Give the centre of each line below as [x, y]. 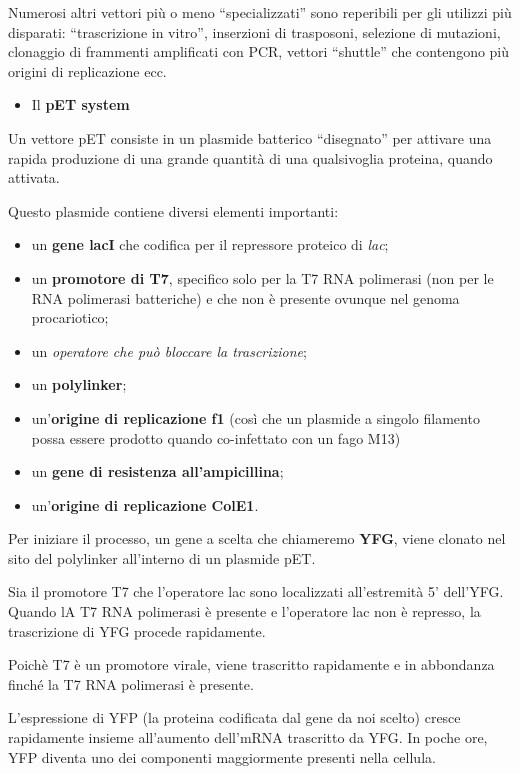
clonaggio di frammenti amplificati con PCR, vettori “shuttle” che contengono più [259, 51]
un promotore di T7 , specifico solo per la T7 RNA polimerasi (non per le [262, 277]
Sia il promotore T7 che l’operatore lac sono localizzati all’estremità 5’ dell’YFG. [256, 591]
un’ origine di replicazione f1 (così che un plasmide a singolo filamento [255, 417]
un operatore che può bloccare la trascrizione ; [169, 350]
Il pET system [80, 104]
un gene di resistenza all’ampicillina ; [157, 471]
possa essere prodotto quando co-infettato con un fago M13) [216, 437]
